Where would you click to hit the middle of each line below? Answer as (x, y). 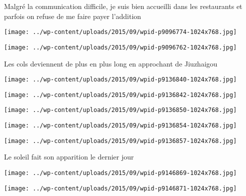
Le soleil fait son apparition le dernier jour (69, 157)
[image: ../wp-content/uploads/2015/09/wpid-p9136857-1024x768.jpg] (120, 141)
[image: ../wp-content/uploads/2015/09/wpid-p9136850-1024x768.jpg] (120, 110)
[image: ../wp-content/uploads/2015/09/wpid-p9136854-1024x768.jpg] (120, 126)
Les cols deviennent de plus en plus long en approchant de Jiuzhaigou (111, 63)
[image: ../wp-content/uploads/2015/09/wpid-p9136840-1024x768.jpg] (120, 80)
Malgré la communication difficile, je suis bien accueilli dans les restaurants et (123, 6)
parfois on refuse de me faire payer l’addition (73, 16)
